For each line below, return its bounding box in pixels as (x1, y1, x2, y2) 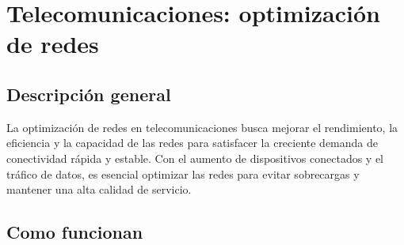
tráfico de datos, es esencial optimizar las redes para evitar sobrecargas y (6, 165, 360, 182)
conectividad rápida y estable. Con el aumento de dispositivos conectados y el (6, 149, 384, 166)
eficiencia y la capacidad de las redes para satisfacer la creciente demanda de (6, 134, 379, 151)
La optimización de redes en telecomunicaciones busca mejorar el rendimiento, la (6, 119, 398, 135)
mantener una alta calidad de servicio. (6, 181, 192, 198)
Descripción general (6, 81, 171, 106)
